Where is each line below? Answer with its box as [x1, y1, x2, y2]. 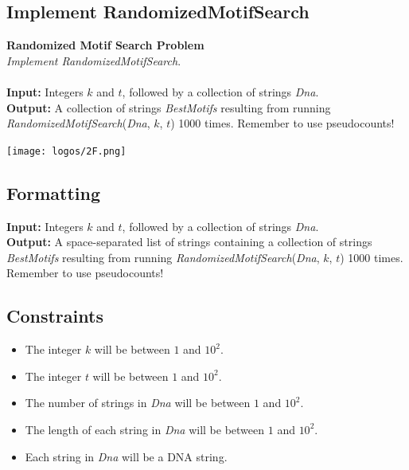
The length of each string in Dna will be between [25, 421, 265, 437]
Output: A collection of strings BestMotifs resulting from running [6, 99, 331, 116]
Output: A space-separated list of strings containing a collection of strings [6, 233, 372, 250]
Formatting [6, 180, 101, 205]
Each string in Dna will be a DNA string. [25, 448, 228, 464]
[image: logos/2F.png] [6, 145, 127, 157]
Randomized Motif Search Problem [6, 37, 204, 53]
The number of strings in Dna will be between [25, 394, 251, 411]
